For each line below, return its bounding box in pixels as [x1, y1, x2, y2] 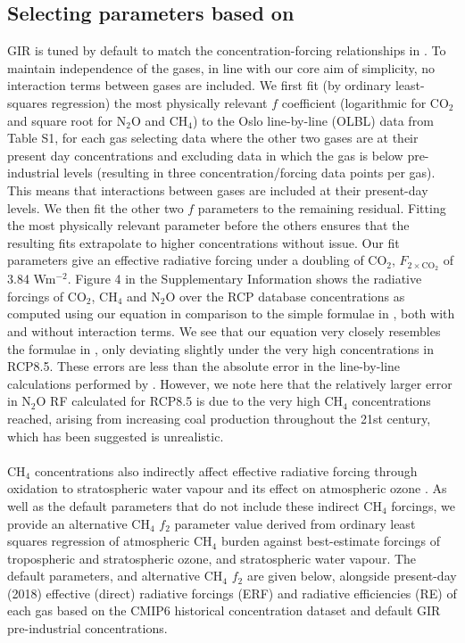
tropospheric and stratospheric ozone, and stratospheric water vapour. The [7, 548, 417, 567]
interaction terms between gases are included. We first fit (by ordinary [7, 76, 392, 95]
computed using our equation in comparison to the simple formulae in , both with [7, 304, 455, 323]
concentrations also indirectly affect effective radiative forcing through [34, 461, 418, 480]
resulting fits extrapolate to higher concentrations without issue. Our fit [7, 233, 400, 251]
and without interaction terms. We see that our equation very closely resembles [7, 321, 441, 340]
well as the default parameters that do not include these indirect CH [7, 496, 382, 515]
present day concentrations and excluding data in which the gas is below [7, 145, 403, 164]
